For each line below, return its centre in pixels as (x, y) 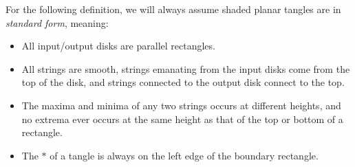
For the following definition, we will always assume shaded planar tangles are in (173, 9)
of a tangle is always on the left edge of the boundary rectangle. (184, 155)
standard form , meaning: (57, 22)
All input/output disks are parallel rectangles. (118, 46)
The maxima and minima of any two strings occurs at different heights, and (181, 105)
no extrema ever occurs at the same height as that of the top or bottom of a (182, 119)
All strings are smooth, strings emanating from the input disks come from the (186, 68)
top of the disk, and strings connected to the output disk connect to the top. (183, 82)
